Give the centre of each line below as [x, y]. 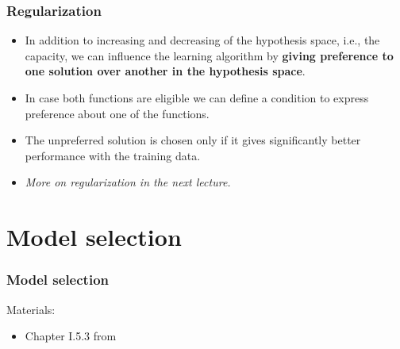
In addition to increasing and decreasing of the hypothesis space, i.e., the [202, 40]
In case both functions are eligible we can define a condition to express [197, 98]
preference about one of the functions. [117, 113]
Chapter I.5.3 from [71, 336]
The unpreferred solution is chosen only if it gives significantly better [193, 140]
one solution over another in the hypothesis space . [165, 71]
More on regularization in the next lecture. [128, 182]
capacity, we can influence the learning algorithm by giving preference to [209, 55]
